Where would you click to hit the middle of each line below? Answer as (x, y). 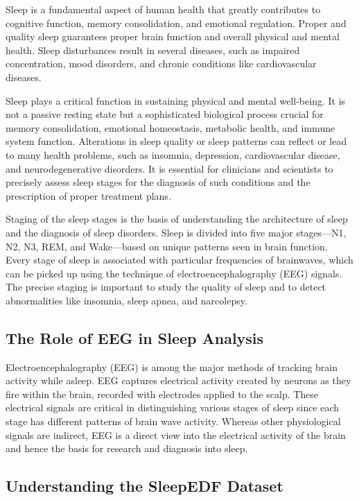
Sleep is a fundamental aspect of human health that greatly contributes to (163, 9)
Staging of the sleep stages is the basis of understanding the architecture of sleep (177, 219)
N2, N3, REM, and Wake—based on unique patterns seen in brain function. (167, 246)
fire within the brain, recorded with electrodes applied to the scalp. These (162, 394)
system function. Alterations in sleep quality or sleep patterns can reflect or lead (176, 141)
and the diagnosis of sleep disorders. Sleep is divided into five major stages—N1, (176, 232)
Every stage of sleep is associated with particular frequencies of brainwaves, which (179, 260)
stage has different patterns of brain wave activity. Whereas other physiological (173, 421)
